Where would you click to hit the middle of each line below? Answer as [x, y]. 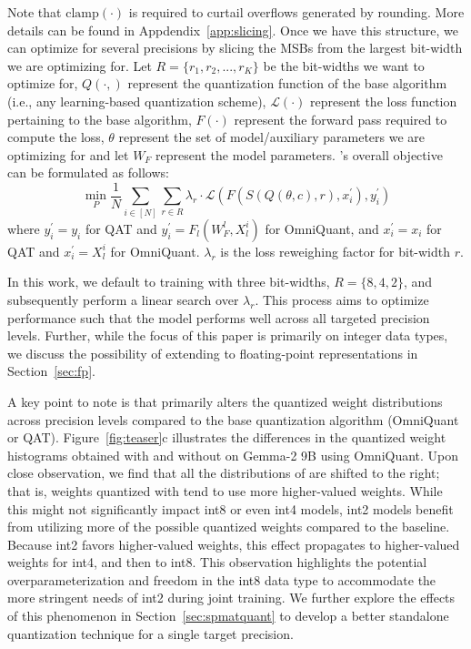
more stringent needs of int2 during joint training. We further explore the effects [231, 598]
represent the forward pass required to [341, 119]
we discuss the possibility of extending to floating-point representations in [213, 353]
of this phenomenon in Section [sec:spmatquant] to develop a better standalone [228, 616]
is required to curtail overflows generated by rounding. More [296, 12]
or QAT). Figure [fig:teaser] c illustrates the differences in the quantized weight [227, 437]
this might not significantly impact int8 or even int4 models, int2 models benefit [230, 508]
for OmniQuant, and [322, 228]
